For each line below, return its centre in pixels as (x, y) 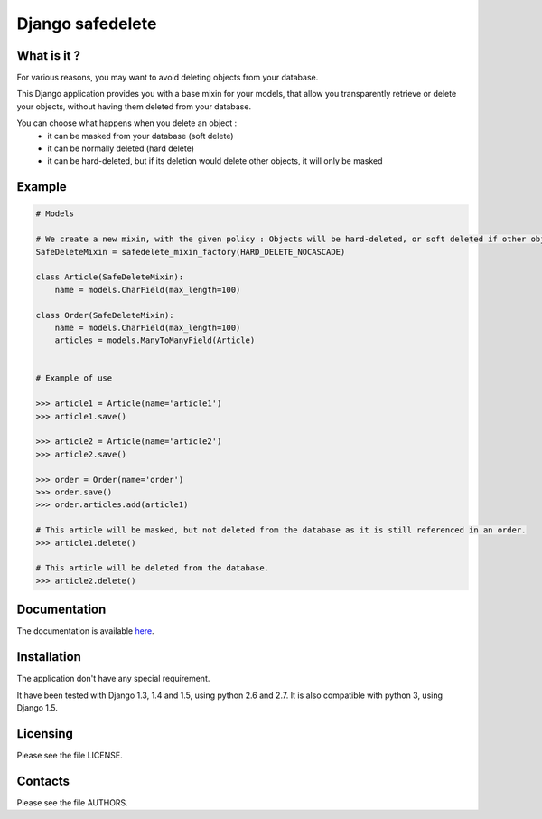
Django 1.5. (37, 707)
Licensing (45, 734)
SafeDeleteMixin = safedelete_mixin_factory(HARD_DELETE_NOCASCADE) (191, 252)
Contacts (43, 781)
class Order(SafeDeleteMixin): (105, 315)
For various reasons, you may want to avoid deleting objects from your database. (168, 78)
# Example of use (74, 378)
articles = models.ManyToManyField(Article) (155, 340)
